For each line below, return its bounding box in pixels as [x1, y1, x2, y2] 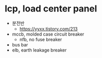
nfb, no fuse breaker [19, 36, 62, 42]
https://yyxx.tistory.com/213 [19, 25, 78, 31]
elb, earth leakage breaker [12, 47, 67, 53]
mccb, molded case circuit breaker [12, 31, 84, 37]
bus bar [12, 41, 28, 47]
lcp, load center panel [5, 3, 97, 14]
